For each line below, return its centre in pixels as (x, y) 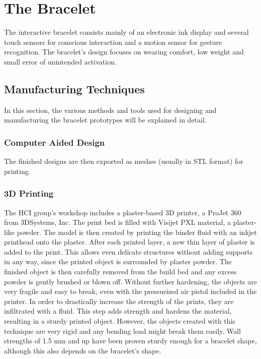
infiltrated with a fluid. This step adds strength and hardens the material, (118, 311)
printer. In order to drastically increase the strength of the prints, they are (119, 301)
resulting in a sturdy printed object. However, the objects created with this (120, 321)
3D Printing (29, 193)
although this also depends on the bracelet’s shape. (83, 350)
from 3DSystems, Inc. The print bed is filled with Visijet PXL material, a (117, 222)
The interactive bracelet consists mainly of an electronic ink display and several (126, 32)
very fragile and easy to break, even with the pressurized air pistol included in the (130, 291)
